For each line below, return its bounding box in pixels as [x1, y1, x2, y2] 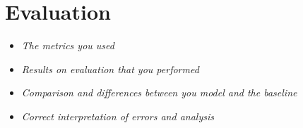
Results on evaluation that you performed [21, 61, 199, 76]
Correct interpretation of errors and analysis [21, 108, 214, 123]
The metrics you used [21, 38, 114, 53]
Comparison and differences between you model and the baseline [21, 85, 297, 100]
